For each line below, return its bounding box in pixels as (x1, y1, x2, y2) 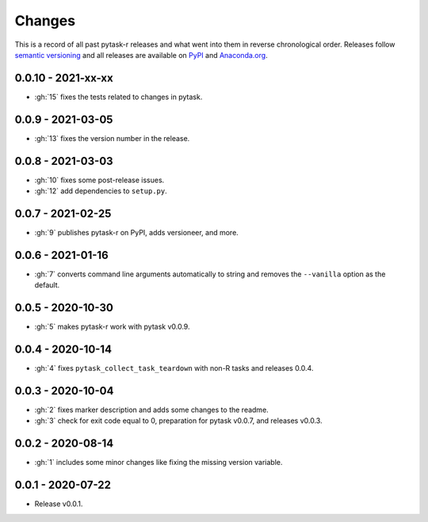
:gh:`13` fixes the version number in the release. (34, 133, 190, 143)
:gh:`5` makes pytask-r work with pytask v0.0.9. (34, 322, 190, 332)
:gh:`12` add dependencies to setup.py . (34, 186, 167, 196)
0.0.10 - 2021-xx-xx (14, 71, 114, 85)
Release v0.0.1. (34, 499, 83, 509)
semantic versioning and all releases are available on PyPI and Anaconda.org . (14, 50, 269, 59)
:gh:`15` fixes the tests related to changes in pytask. (34, 92, 203, 101)
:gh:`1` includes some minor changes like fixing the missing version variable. (34, 458, 283, 467)
